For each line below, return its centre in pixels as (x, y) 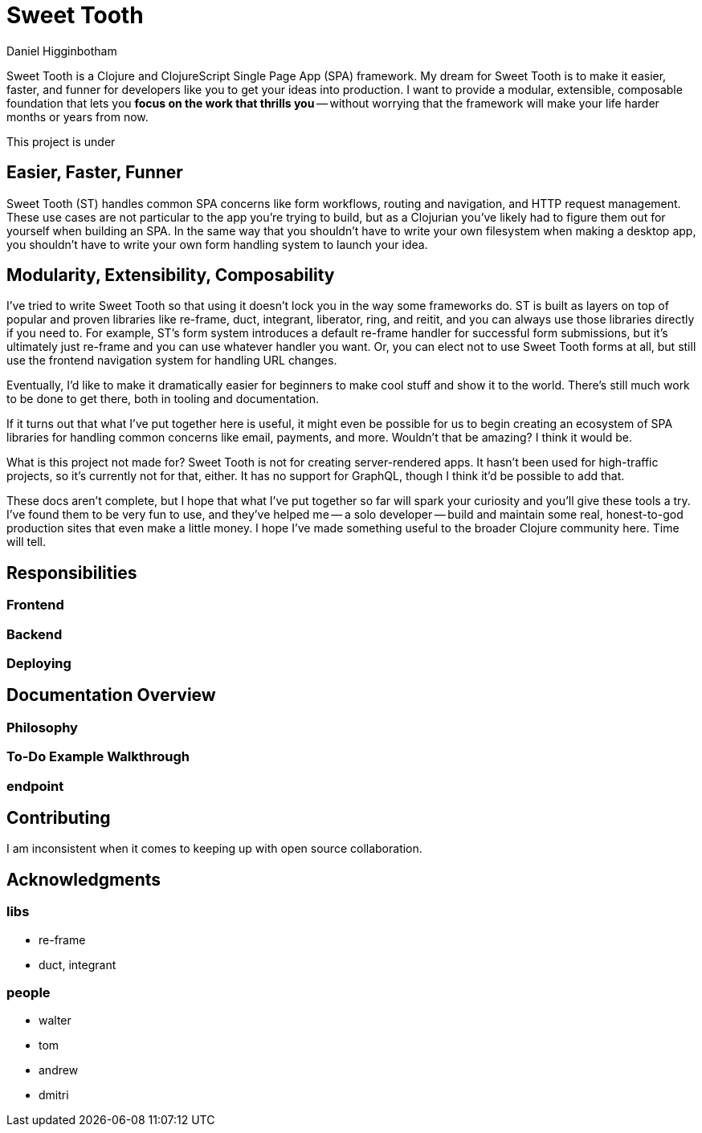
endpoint (35, 786)
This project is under (61, 141)
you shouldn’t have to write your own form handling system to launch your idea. (217, 244)
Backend (35, 634)
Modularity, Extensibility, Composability (171, 275)
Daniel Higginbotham (62, 51)
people (29, 993)
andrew (59, 1070)
